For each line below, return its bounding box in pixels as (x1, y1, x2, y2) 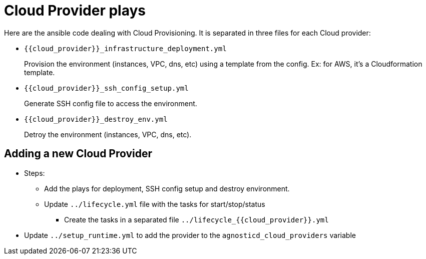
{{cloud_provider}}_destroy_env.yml (24, 115, 168, 123)
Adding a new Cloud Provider (4, 147, 153, 160)
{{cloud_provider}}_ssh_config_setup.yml (24, 84, 189, 92)
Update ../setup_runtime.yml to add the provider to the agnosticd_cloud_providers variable (24, 230, 356, 239)
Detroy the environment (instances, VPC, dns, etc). (24, 130, 192, 139)
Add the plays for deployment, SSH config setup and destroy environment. (44, 184, 290, 193)
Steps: (24, 168, 45, 177)
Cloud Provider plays (4, 2, 146, 19)
